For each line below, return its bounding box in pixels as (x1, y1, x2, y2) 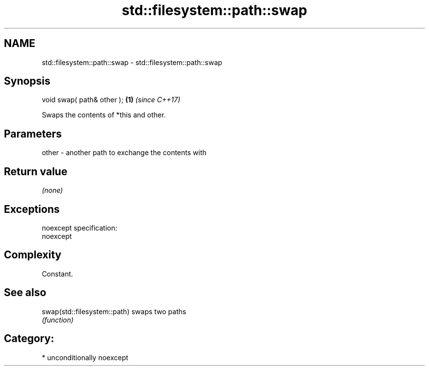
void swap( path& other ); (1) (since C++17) (42, 95, 181, 104)
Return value (4, 165, 68, 178)
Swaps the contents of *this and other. (42, 111, 166, 119)
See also (4, 286, 47, 299)
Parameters (4, 127, 62, 140)
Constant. (42, 269, 73, 278)
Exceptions (4, 203, 60, 215)
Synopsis (4, 75, 50, 88)
